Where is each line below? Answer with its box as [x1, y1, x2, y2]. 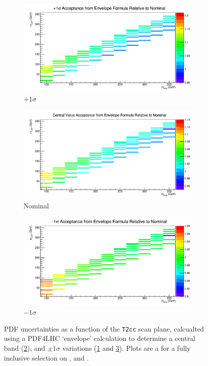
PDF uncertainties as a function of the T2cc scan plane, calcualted [4, 323, 204, 333]
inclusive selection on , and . [4, 352, 89, 363]
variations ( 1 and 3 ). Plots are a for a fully [62, 342, 191, 353]
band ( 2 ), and [4, 342, 46, 353]
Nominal [24, 200, 49, 210]
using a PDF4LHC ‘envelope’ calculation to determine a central [4, 333, 195, 343]
